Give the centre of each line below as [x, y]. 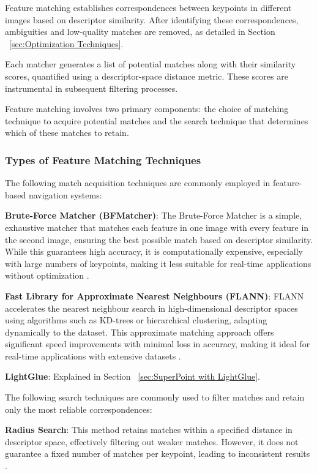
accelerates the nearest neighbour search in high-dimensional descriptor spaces [151, 308]
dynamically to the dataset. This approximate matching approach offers [140, 332]
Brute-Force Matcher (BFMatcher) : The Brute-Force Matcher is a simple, [154, 215]
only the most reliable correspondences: [79, 409]
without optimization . [47, 275]
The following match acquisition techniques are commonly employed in [138, 183]
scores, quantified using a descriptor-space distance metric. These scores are [147, 76]
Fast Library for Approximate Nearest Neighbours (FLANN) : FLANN [155, 295]
